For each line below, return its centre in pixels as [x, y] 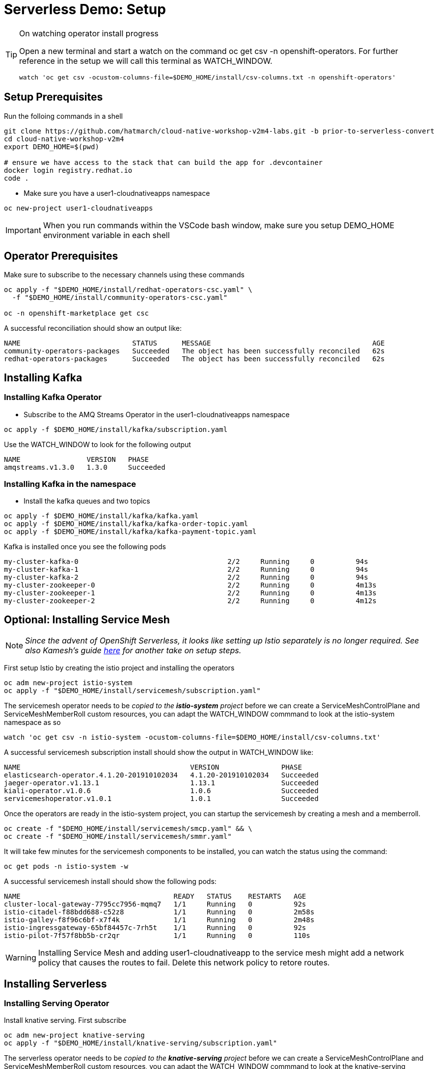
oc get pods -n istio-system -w [66, 867]
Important [23, 230]
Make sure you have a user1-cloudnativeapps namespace [117, 193]
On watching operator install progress [89, 33]
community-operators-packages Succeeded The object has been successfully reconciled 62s [194, 351]
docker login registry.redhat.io [68, 170]
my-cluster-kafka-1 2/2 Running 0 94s [186, 570]
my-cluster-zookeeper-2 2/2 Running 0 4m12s [190, 601]
